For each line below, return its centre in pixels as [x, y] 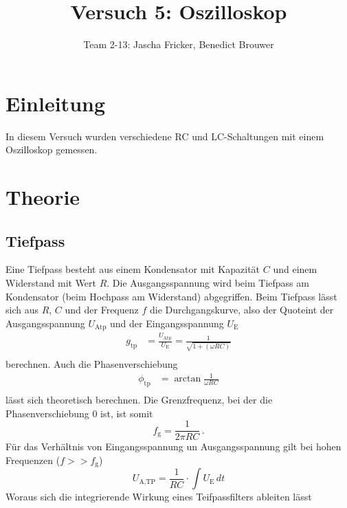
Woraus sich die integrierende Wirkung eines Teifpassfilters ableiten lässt [159, 497]
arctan [188, 379]
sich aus [22, 310]
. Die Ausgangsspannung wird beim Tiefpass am [208, 283]
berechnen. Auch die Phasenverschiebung [92, 363]
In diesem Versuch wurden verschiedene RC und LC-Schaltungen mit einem [165, 136]
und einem [295, 269]
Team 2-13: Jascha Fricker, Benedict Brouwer [179, 44]
